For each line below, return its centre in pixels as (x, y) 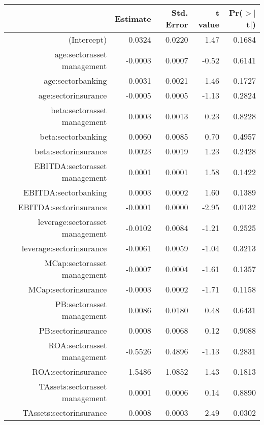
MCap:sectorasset (76, 263)
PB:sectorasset (81, 304)
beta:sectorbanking (73, 136)
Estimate (133, 18)
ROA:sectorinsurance (70, 371)
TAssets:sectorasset (73, 386)
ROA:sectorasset (78, 345)
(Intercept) (88, 39)
